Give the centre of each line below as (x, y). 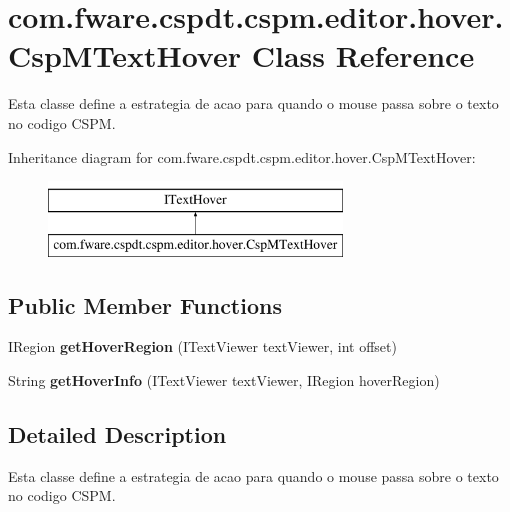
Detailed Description (117, 434)
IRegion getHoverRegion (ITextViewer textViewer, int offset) (202, 346)
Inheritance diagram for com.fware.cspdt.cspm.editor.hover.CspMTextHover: (242, 156)
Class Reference (363, 55)
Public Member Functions (145, 304)
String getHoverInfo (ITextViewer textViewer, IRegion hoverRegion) (224, 380)
